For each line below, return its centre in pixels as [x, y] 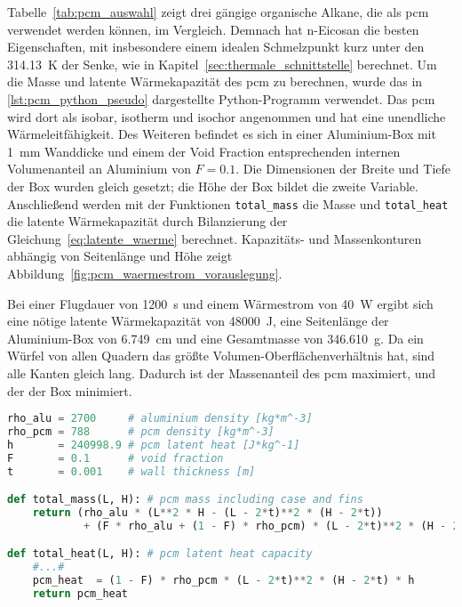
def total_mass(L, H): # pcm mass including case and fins [185, 500]
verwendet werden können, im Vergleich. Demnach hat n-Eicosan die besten [213, 29]
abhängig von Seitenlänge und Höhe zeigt [120, 256]
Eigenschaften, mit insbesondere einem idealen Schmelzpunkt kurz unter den [216, 47]
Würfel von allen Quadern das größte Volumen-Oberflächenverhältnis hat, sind [221, 356]
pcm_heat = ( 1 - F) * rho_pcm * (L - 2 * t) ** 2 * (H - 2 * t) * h [223, 581]
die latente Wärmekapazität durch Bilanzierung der [147, 221]
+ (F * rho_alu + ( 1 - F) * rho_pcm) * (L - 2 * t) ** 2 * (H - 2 [271, 526]
